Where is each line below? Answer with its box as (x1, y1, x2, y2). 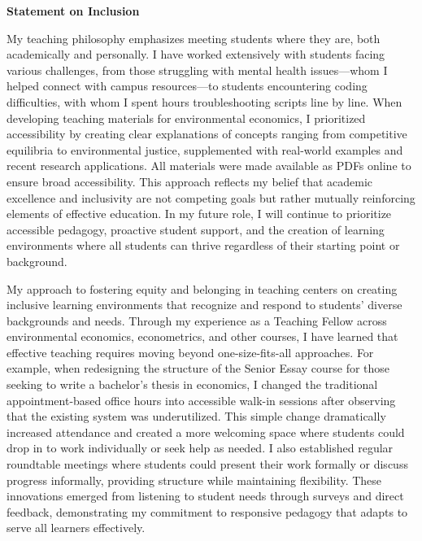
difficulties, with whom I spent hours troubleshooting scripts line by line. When (7, 93, 402, 110)
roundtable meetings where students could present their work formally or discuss (7, 456, 408, 473)
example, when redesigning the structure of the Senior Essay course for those (7, 360, 390, 377)
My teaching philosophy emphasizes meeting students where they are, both (7, 29, 381, 46)
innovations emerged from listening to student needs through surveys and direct (7, 487, 404, 504)
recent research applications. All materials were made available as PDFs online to (7, 157, 411, 174)
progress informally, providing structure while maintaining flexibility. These (7, 471, 382, 488)
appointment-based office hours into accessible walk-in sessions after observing (7, 391, 396, 408)
